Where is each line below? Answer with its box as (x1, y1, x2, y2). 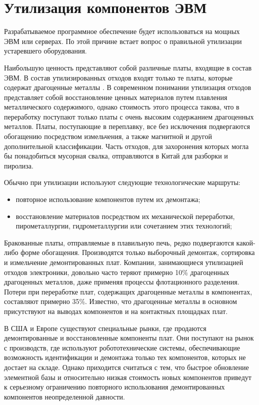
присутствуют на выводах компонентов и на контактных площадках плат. (4, 305, 228, 316)
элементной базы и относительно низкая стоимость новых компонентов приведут (4, 371, 251, 382)
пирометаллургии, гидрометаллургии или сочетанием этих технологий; (15, 220, 232, 231)
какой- (236, 237, 255, 247)
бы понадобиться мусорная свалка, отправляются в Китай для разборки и (4, 150, 228, 161)
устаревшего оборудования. (4, 45, 87, 56)
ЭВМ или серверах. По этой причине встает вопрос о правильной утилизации (4, 35, 242, 46)
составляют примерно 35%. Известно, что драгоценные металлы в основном (4, 296, 237, 306)
